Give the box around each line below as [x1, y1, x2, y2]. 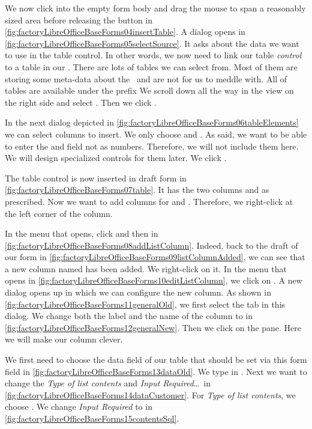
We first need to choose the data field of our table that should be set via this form [5, 353, 307, 366]
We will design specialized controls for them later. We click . [5, 151, 227, 164]
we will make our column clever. [5, 333, 123, 345]
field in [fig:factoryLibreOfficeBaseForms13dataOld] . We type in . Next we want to [5, 365, 307, 377]
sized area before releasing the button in [5, 13, 153, 26]
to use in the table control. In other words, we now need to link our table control [5, 49, 302, 61]
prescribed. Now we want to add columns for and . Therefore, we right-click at [5, 195, 293, 207]
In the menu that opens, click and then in [5, 227, 158, 240]
